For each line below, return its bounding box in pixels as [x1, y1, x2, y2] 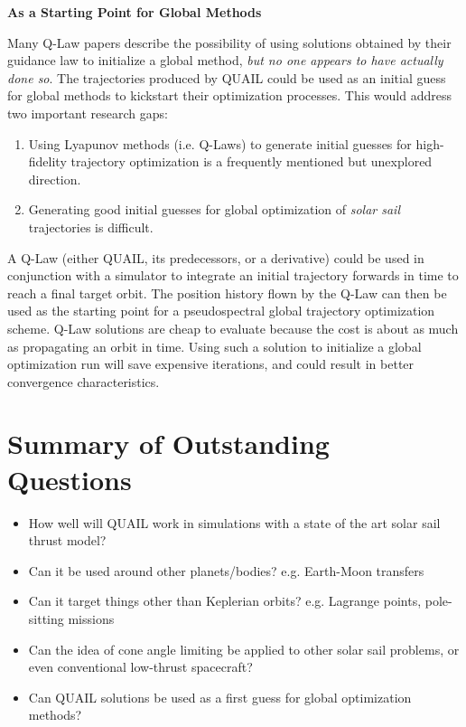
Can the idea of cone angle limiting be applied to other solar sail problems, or [28, 639, 460, 658]
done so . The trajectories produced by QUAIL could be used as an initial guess [7, 68, 446, 87]
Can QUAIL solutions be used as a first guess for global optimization [28, 687, 412, 706]
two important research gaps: [7, 103, 168, 122]
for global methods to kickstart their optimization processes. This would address [7, 86, 452, 105]
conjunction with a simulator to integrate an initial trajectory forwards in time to [7, 266, 459, 285]
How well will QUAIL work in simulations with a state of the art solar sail [28, 513, 441, 532]
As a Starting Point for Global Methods [7, 3, 262, 21]
